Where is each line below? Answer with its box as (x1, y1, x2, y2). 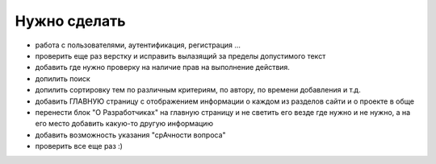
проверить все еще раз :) (35, 141, 123, 151)
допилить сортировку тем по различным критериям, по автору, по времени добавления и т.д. (35, 85, 361, 95)
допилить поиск (35, 73, 90, 84)
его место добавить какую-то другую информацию (35, 119, 214, 129)
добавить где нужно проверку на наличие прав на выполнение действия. (35, 63, 291, 72)
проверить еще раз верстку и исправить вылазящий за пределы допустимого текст (35, 51, 326, 60)
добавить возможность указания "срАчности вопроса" (35, 129, 226, 140)
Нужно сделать (15, 12, 126, 30)
